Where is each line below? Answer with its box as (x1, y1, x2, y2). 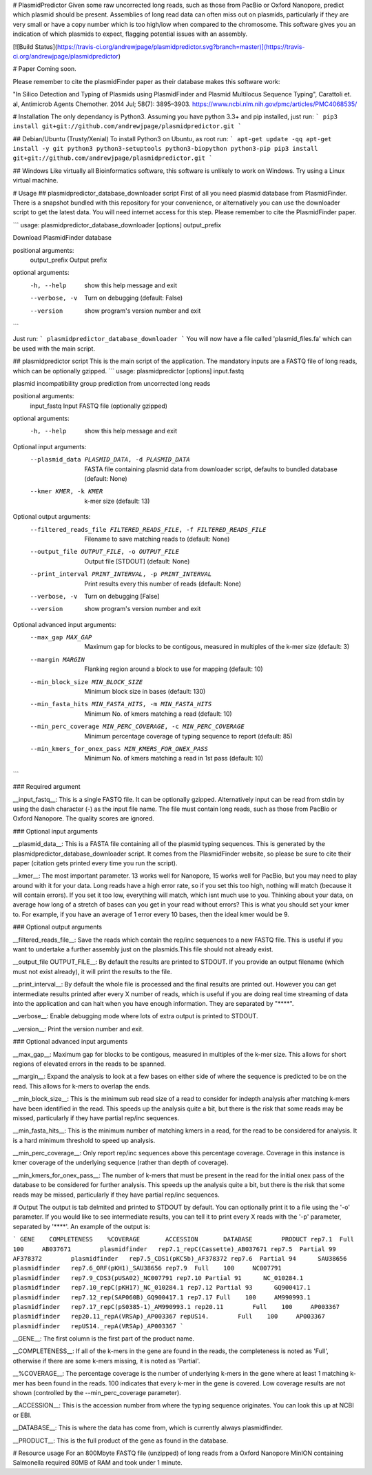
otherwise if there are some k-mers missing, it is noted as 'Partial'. (12, 1357, 200, 1365)
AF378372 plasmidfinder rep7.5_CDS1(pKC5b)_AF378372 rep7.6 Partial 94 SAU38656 (12, 1255, 347, 1262)
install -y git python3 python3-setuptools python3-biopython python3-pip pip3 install (12, 145, 318, 153)
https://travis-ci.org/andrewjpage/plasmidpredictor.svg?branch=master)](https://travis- (56, 42, 305, 51)
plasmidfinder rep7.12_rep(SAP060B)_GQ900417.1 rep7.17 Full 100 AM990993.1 (12, 1293, 311, 1301)
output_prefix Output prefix (30, 256, 107, 264)
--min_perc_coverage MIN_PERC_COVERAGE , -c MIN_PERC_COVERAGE (30, 723, 245, 730)
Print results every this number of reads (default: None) (84, 579, 241, 588)
